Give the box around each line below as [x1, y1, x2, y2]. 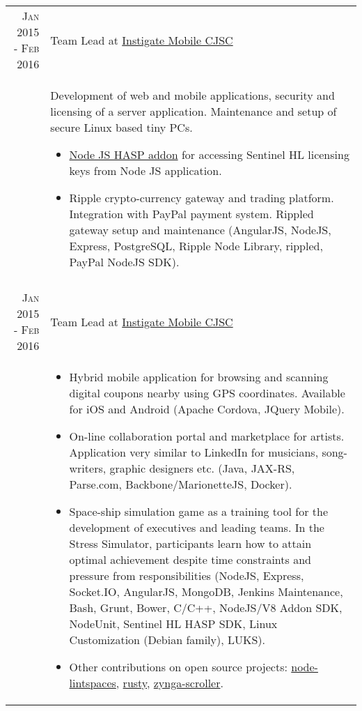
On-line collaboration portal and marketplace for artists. [69, 428, 345, 444]
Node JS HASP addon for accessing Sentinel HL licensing [69, 146, 349, 162]
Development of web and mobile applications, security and [50, 87, 335, 103]
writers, [69, 460, 107, 476]
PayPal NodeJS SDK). [69, 254, 180, 270]
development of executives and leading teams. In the [69, 519, 324, 535]
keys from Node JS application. [69, 162, 222, 178]
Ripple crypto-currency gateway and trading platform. [69, 190, 334, 206]
